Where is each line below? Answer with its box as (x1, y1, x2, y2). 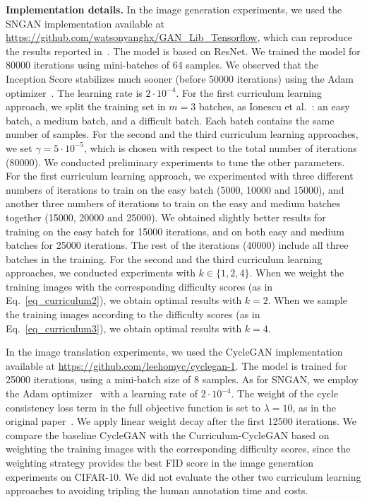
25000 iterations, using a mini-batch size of (6, 372, 191, 387)
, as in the (292, 399, 336, 414)
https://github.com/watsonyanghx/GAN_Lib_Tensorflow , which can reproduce (6, 30, 353, 45)
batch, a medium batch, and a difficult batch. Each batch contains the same (6, 112, 335, 127)
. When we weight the (249, 265, 344, 280)
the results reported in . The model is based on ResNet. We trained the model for (6, 43, 361, 58)
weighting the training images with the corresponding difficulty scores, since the (6, 441, 351, 456)
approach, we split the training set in (6, 99, 166, 114)
